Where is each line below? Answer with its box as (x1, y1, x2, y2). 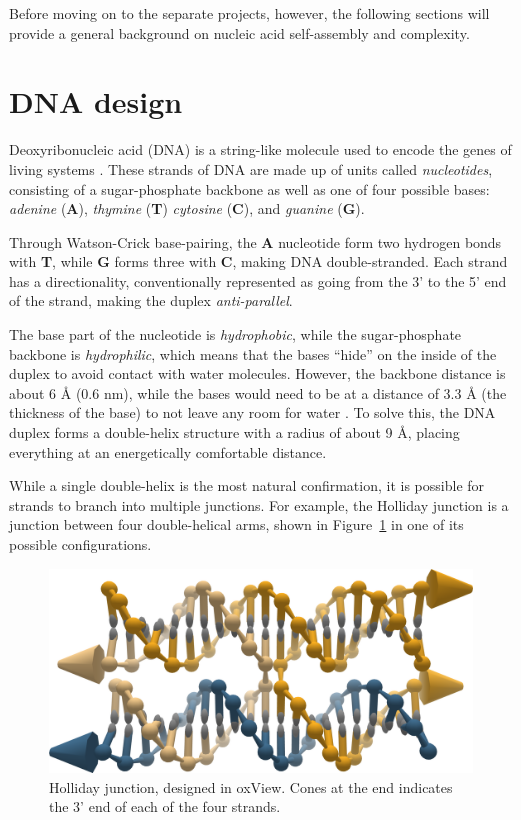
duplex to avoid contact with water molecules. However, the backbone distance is (9, 363, 506, 384)
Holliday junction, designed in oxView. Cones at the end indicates (49, 776, 453, 797)
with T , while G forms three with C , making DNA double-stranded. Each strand (9, 251, 508, 272)
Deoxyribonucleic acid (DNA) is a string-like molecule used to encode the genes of (9, 139, 512, 160)
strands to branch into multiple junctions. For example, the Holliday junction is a (9, 494, 509, 515)
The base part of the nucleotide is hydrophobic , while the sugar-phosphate (9, 324, 462, 345)
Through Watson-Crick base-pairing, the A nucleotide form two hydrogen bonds (9, 231, 502, 252)
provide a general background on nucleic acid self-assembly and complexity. (9, 22, 470, 43)
